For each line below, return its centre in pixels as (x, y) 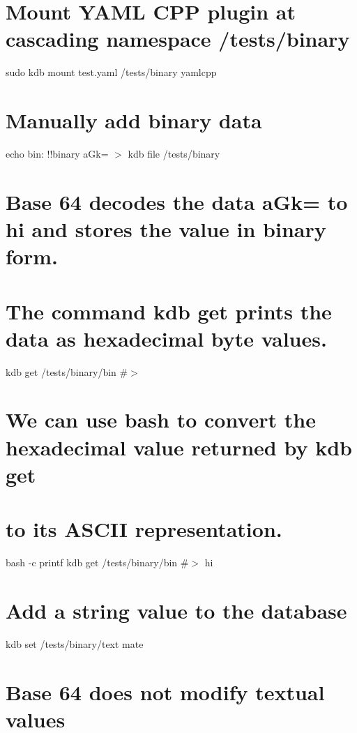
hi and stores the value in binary (166, 229)
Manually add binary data (134, 120)
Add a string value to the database (176, 610)
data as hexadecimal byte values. (166, 338)
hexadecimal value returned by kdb (179, 447)
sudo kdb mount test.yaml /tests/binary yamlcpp (111, 72)
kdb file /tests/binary (174, 154)
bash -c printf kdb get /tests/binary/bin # (97, 562)
